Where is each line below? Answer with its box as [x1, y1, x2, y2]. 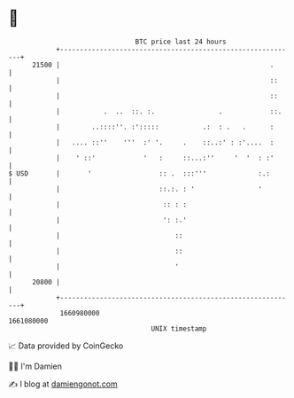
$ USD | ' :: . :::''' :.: [8, 168, 271, 178]
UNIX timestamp [151, 324, 207, 333]
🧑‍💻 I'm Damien [8, 361, 63, 371]
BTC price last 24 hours [135, 37, 227, 46]
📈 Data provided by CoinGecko [8, 340, 124, 351]
